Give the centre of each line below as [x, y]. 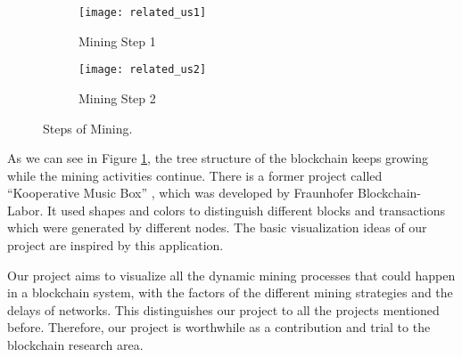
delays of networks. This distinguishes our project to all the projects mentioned [223, 309]
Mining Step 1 [117, 41]
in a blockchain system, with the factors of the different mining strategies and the [230, 292]
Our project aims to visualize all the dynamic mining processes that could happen [231, 275]
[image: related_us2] [143, 70]
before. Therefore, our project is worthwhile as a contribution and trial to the [219, 327]
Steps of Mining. [88, 128]
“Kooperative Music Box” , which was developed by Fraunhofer [181, 193]
